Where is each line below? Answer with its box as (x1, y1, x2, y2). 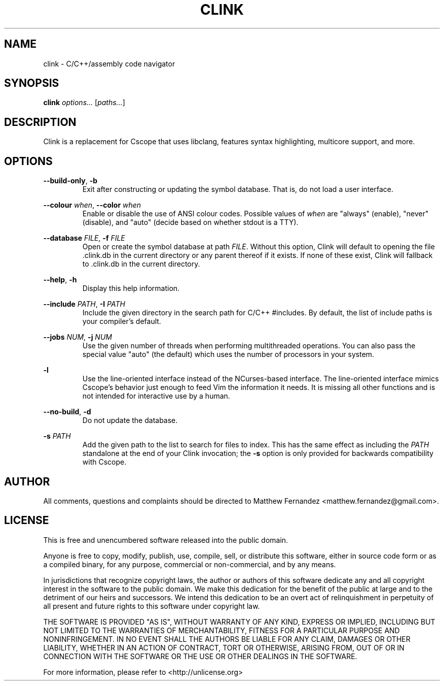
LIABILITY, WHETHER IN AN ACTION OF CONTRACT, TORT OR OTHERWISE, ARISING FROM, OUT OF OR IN (43, 643, 404, 652)
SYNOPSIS (4, 77, 59, 90)
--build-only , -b (43, 176, 98, 185)
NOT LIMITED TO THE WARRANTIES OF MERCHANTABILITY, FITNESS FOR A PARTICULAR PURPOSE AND (43, 626, 400, 635)
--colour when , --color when (43, 201, 141, 210)
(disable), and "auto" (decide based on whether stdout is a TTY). (82, 218, 299, 227)
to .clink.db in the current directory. (82, 259, 200, 269)
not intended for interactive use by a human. (82, 392, 230, 401)
